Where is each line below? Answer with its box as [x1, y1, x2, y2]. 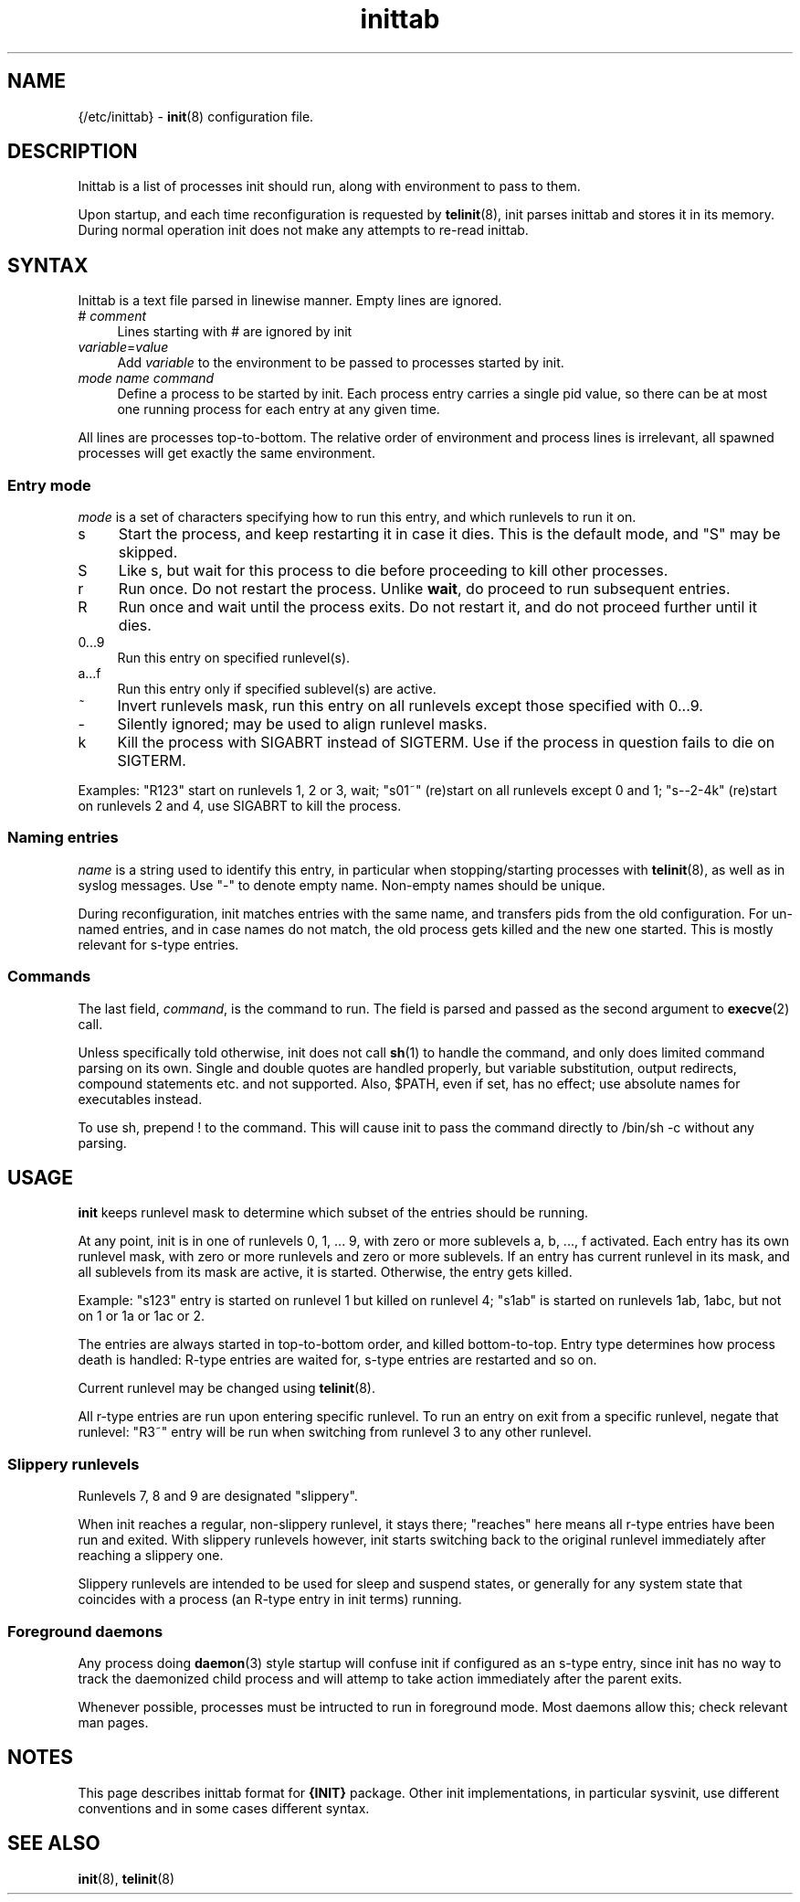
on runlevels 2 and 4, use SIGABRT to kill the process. [78, 798, 402, 814]
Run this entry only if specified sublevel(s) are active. [117, 681, 437, 697]
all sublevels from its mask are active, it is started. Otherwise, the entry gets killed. [78, 1264, 573, 1280]
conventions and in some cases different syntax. [78, 1800, 370, 1816]
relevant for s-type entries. [78, 936, 239, 952]
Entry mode [7, 475, 91, 494]
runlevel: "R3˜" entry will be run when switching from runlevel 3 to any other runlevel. [78, 1424, 592, 1440]
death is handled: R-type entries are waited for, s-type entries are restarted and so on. [78, 1352, 597, 1368]
